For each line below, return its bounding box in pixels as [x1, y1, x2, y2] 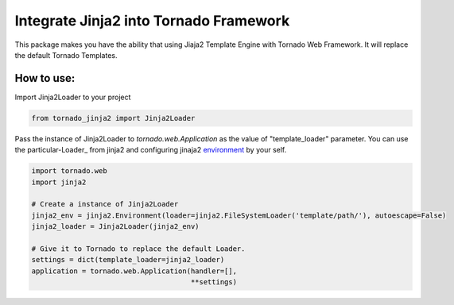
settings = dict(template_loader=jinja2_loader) [31, 255, 225, 264]
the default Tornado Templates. [14, 50, 118, 60]
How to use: [14, 71, 76, 85]
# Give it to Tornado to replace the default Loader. [31, 244, 246, 253]
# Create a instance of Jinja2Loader [31, 199, 179, 209]
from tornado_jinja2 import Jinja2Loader [31, 114, 196, 122]
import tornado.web [31, 167, 107, 176]
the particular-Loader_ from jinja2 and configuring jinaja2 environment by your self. [14, 145, 287, 155]
